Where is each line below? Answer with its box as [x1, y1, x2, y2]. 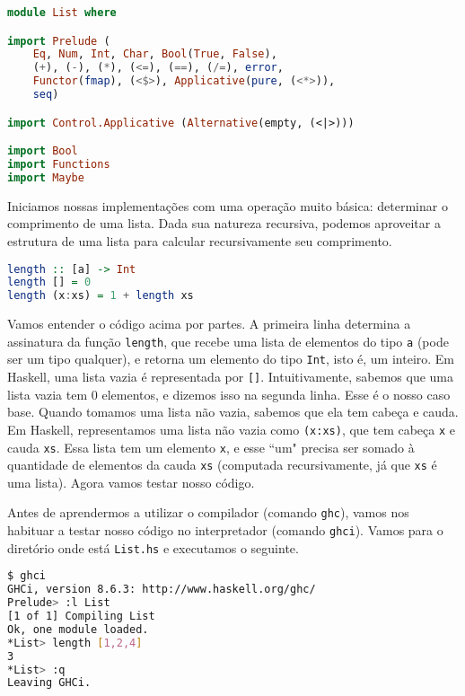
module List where [7, 6, 117, 19]
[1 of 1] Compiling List [7, 610, 155, 623]
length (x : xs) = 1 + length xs [7, 289, 194, 303]
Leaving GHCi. [7, 676, 92, 690]
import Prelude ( [7, 34, 110, 48]
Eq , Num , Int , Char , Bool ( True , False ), [32, 48, 277, 61]
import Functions [7, 157, 110, 171]
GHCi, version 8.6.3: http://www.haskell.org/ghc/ [7, 583, 316, 596]
